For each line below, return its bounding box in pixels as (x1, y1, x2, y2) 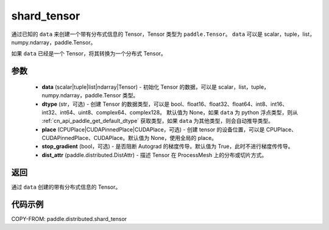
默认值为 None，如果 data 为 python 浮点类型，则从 (166, 108, 299, 116)
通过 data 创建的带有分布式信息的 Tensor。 (11, 183, 121, 190)
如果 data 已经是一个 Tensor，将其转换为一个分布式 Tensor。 (11, 50, 167, 57)
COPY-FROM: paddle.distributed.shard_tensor (11, 215, 127, 222)
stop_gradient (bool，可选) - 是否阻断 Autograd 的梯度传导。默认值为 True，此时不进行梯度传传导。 (41, 143, 294, 150)
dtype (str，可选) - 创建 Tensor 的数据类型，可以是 (41, 100, 170, 108)
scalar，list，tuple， (218, 83, 269, 91)
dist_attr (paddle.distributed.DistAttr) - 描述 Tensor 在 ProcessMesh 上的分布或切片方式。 (41, 151, 267, 158)
